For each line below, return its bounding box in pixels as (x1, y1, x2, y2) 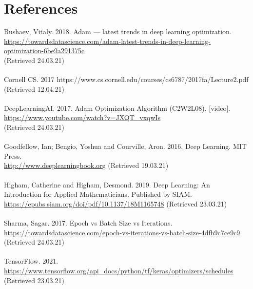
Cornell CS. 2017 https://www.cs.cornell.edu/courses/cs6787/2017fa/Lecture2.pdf (4, 74, 249, 84)
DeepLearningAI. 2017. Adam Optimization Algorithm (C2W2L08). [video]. (4, 103, 231, 113)
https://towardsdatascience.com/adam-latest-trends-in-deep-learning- (4, 36, 211, 46)
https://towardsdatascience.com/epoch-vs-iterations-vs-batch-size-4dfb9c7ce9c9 (4, 227, 240, 237)
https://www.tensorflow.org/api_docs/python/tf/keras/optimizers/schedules (4, 265, 234, 275)
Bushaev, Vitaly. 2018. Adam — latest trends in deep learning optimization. (4, 26, 232, 37)
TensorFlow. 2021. (4, 256, 58, 266)
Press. (4, 150, 22, 161)
